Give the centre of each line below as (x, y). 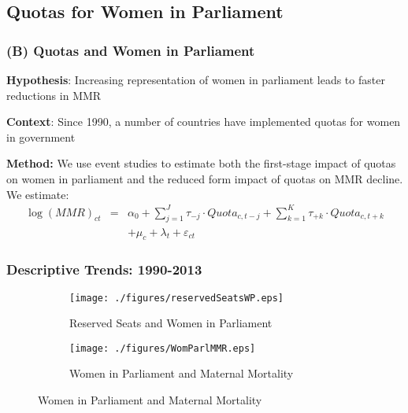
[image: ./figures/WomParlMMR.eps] (163, 348)
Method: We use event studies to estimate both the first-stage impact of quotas (201, 163)
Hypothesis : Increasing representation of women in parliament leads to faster (196, 79)
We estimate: (38, 194)
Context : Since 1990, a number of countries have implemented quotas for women (204, 122)
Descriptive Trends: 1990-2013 (104, 269)
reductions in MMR (54, 95)
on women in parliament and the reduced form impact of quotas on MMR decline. (205, 178)
